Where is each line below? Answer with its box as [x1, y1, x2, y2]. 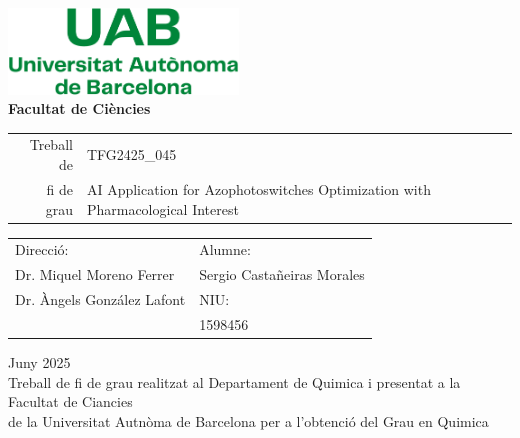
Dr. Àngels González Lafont [15, 289, 186, 310]
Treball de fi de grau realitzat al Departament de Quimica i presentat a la [8, 371, 461, 392]
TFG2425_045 [86, 144, 177, 165]
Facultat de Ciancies [8, 391, 133, 412]
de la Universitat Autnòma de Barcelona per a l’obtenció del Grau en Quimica [8, 410, 489, 431]
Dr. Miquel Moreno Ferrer [15, 264, 175, 285]
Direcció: [15, 239, 69, 260]
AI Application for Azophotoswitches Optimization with [86, 178, 431, 199]
